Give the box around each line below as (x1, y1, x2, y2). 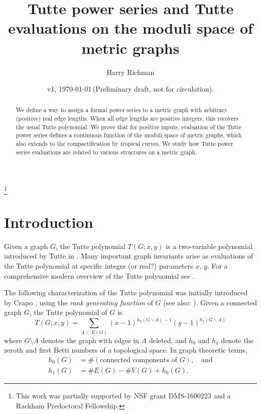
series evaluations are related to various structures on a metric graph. (16, 147, 197, 156)
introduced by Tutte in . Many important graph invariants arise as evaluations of (4, 251, 253, 261)
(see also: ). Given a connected (163, 297, 257, 307)
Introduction (4, 211, 93, 232)
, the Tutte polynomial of (29, 307, 107, 317)
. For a (207, 261, 228, 271)
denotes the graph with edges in (41, 335, 140, 345)
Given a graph (4, 240, 48, 251)
